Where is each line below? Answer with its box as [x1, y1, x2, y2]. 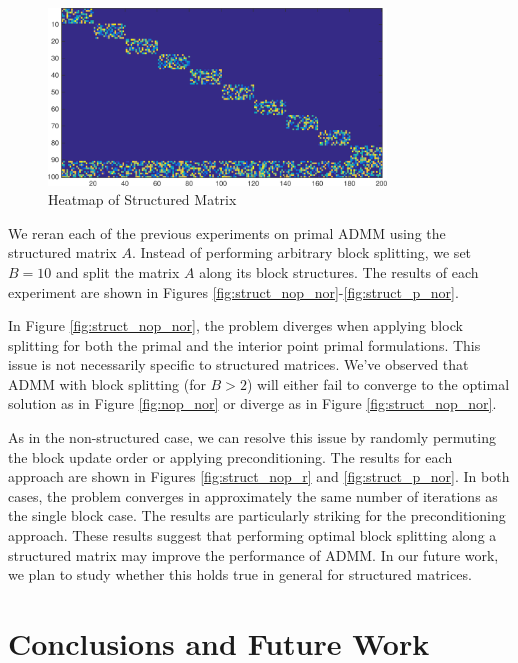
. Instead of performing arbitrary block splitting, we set [131, 242, 472, 263]
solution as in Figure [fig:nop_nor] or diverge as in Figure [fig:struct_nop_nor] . [8, 393, 497, 414]
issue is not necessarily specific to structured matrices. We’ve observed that [8, 354, 469, 375]
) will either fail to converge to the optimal [246, 373, 510, 394]
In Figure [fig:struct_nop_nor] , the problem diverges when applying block [8, 315, 463, 336]
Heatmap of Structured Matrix [48, 189, 237, 210]
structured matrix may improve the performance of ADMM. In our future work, [8, 544, 499, 565]
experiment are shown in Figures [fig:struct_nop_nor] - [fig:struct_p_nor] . [8, 281, 459, 302]
